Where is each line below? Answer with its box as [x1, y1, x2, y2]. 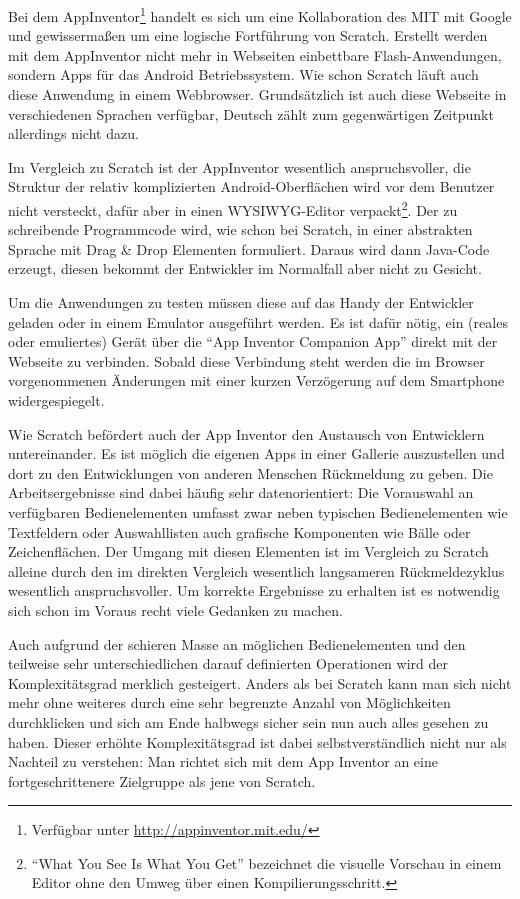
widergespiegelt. [8, 390, 105, 410]
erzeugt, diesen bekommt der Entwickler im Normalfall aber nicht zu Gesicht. [8, 258, 482, 279]
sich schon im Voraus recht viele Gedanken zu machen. [8, 599, 343, 620]
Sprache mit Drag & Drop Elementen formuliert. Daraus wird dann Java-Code [8, 238, 490, 259]
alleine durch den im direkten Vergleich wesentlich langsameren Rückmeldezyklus [8, 560, 505, 581]
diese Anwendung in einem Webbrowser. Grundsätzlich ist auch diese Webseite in [8, 84, 507, 105]
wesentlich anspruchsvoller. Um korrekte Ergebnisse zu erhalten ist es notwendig [8, 580, 500, 601]
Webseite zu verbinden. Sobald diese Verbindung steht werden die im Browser [8, 350, 485, 371]
